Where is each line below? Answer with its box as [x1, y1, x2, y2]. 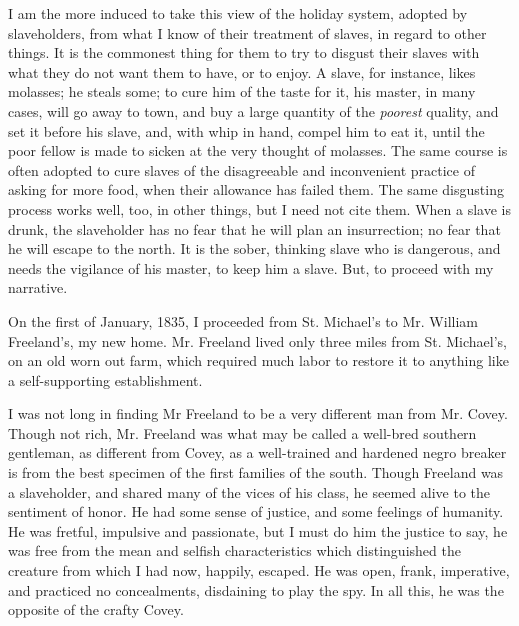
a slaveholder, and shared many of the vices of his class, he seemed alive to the [8, 481, 490, 502]
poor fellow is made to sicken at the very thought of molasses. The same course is [8, 140, 508, 161]
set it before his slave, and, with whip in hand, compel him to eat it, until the [8, 120, 485, 141]
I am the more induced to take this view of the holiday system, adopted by [8, 3, 468, 23]
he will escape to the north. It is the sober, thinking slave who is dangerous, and [8, 238, 501, 259]
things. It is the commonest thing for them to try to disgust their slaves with [8, 42, 480, 63]
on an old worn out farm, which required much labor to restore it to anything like [8, 350, 509, 371]
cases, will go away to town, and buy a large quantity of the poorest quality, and [8, 100, 499, 121]
